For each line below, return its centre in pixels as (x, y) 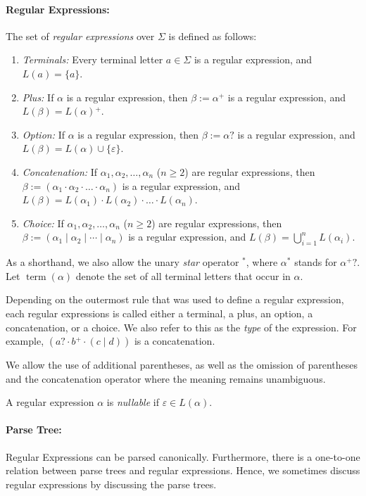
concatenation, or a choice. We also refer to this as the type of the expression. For (181, 327)
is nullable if (133, 402)
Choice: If (43, 223)
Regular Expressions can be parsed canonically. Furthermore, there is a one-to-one (183, 456)
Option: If (43, 134)
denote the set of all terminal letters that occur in (183, 275)
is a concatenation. (175, 341)
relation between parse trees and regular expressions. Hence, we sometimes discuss (183, 470)
